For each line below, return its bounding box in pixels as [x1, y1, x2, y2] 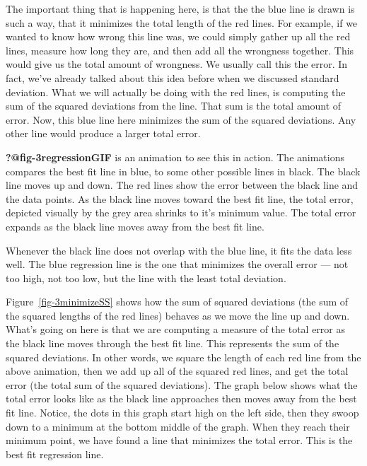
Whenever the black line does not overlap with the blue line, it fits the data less [6, 243, 352, 257]
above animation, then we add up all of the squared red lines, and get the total [6, 363, 349, 378]
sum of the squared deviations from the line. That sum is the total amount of [6, 98, 342, 113]
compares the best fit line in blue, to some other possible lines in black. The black [6, 163, 361, 178]
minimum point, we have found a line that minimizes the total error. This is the [6, 433, 353, 448]
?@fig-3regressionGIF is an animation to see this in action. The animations [6, 149, 344, 164]
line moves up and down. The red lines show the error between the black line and [6, 177, 359, 192]
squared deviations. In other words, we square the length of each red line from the [6, 349, 361, 364]
